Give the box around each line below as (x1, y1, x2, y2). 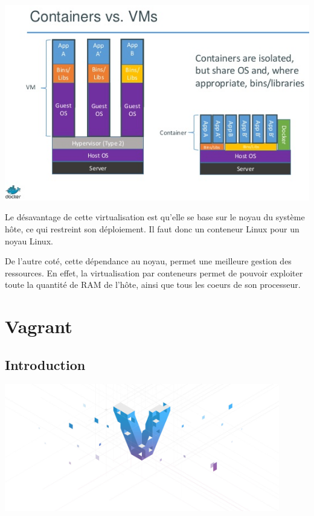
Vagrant (5, 314, 72, 339)
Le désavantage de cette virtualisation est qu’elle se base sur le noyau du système (5, 211, 305, 223)
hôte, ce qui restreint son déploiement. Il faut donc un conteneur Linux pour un (5, 222, 300, 235)
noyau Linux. (5, 234, 53, 247)
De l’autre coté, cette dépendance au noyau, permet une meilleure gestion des (5, 255, 292, 267)
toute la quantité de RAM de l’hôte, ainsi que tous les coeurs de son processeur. (5, 278, 301, 291)
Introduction (5, 355, 86, 374)
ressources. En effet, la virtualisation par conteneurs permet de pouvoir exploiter (5, 266, 303, 279)
